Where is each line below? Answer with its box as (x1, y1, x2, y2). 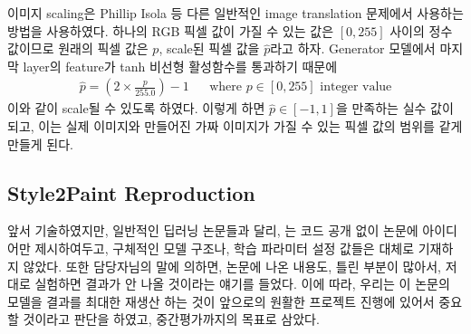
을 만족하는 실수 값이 (335, 99, 454, 118)
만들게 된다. (7, 134, 73, 153)
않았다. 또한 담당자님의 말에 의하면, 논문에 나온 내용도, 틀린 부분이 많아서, (23, 256, 442, 275)
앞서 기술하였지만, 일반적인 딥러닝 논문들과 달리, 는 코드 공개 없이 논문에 (7, 221, 418, 240)
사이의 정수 (389, 21, 453, 40)
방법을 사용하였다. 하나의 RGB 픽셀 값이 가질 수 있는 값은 (7, 21, 334, 40)
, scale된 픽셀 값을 (159, 39, 260, 58)
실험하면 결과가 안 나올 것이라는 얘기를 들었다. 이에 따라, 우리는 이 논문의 (34, 274, 450, 293)
